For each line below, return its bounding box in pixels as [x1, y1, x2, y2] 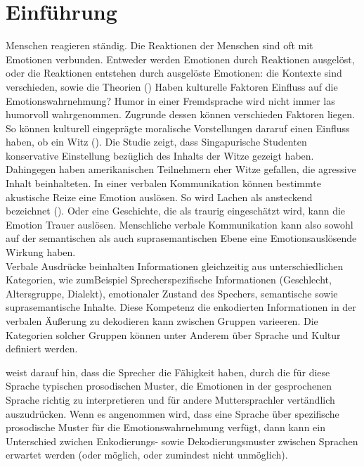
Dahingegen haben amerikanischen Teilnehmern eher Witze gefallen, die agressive [6, 162, 356, 177]
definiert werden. [6, 341, 78, 356]
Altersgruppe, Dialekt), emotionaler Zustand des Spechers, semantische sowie [6, 286, 338, 300]
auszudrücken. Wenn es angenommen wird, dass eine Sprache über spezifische [6, 406, 339, 421]
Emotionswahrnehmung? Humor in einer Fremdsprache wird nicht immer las [6, 93, 335, 108]
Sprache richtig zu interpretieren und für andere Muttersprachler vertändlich [6, 392, 335, 407]
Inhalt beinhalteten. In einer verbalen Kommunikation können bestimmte [6, 176, 321, 191]
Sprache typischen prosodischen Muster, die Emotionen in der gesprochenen [6, 378, 332, 393]
